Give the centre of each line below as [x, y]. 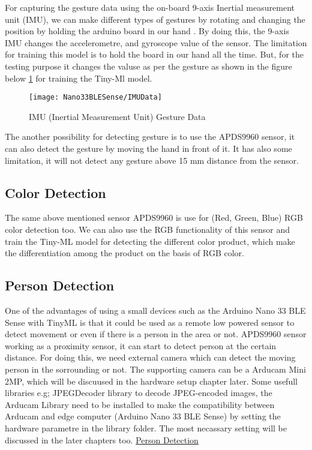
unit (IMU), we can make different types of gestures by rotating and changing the [155, 19]
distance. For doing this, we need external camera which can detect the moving [150, 357]
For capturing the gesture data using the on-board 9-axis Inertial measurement [150, 7]
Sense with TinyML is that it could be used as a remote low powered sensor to [150, 322]
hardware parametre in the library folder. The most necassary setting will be [146, 427]
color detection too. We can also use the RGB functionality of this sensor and [147, 229]
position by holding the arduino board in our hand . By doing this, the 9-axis [147, 31]
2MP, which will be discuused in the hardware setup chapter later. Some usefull [151, 381]
